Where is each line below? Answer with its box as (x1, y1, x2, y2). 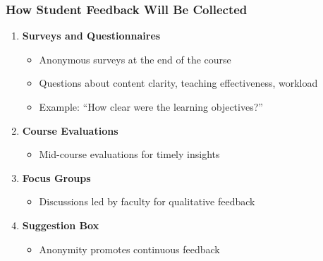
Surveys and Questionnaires (22, 28, 161, 43)
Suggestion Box (22, 217, 99, 232)
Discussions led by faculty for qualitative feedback (39, 194, 255, 209)
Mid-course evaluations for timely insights (39, 147, 220, 162)
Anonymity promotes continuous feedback (39, 241, 220, 256)
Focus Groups (22, 170, 91, 185)
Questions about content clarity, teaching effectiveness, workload (39, 75, 318, 90)
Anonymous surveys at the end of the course (39, 51, 231, 66)
